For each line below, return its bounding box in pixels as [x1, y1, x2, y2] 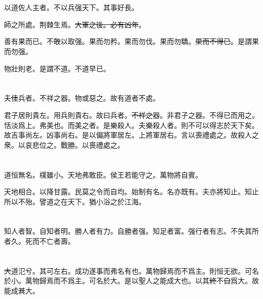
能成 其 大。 [4, 285, 39, 296]
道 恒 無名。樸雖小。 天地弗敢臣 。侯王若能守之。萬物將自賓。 [4, 169, 202, 180]
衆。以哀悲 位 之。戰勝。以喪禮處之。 [4, 139, 124, 150]
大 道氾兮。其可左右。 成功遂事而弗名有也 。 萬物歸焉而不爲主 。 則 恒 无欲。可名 [4, 265, 259, 276]
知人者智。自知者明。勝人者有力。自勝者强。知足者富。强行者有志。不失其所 [4, 226, 259, 236]
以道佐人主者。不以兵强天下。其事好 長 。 [4, 2, 139, 13]
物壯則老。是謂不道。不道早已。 [4, 63, 110, 73]
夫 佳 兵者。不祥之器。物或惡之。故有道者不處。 [4, 93, 160, 103]
